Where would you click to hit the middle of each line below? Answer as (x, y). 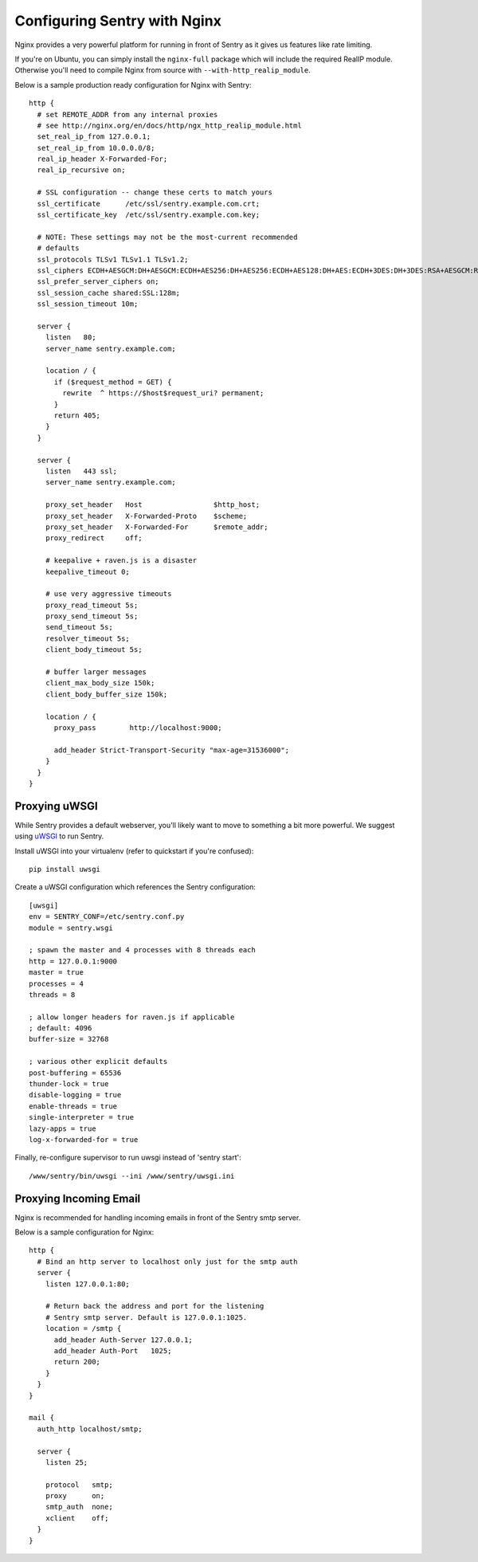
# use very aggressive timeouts (108, 594)
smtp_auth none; (79, 1507)
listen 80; (71, 338)
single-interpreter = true (82, 1117)
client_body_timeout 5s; (94, 650)
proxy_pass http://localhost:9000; (138, 728)
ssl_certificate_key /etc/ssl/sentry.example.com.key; (149, 215)
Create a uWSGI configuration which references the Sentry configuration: (135, 887)
